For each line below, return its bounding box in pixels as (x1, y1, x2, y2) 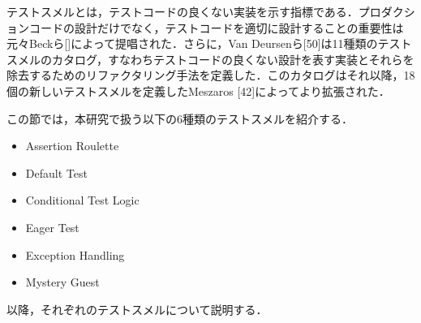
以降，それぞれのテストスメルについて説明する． (6, 300, 268, 317)
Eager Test (25, 218, 79, 235)
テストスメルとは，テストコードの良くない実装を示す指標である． (6, 3, 359, 19)
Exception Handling (25, 246, 125, 263)
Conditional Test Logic (25, 192, 140, 209)
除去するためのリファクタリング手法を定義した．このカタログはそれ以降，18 (6, 67, 415, 84)
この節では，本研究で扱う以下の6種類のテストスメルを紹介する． (6, 110, 353, 127)
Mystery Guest (25, 273, 100, 291)
